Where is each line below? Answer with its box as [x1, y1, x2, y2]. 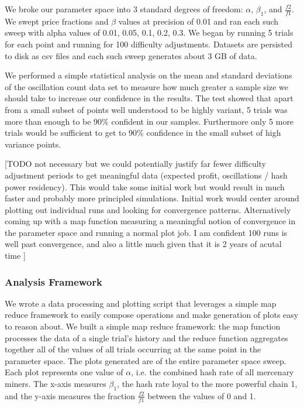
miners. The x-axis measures [5, 378, 106, 390]
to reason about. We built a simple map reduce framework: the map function [5, 320, 281, 332]
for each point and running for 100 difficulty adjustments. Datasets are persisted [5, 37, 293, 50]
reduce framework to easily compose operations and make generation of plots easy [5, 308, 299, 321]
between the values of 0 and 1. [147, 389, 256, 402]
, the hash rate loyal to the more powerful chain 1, [117, 378, 298, 390]
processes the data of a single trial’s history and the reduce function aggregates [5, 331, 288, 344]
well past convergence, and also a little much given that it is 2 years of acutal [5, 238, 282, 250]
